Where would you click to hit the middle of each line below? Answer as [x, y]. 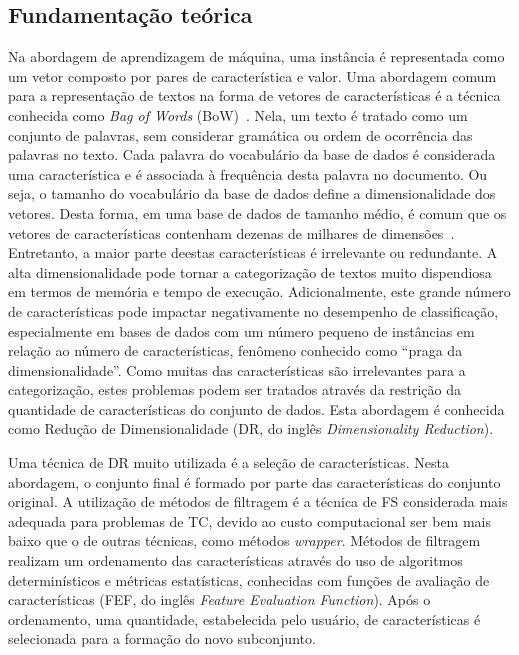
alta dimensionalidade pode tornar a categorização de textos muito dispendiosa [250, 271]
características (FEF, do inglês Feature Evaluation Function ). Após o [219, 599]
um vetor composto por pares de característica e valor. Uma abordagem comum [252, 75]
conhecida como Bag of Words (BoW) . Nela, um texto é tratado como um [238, 114]
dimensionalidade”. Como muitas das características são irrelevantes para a [237, 369]
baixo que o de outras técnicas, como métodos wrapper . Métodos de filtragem [244, 540]
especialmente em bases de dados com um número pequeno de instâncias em [241, 330]
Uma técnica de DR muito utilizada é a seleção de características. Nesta [228, 462]
